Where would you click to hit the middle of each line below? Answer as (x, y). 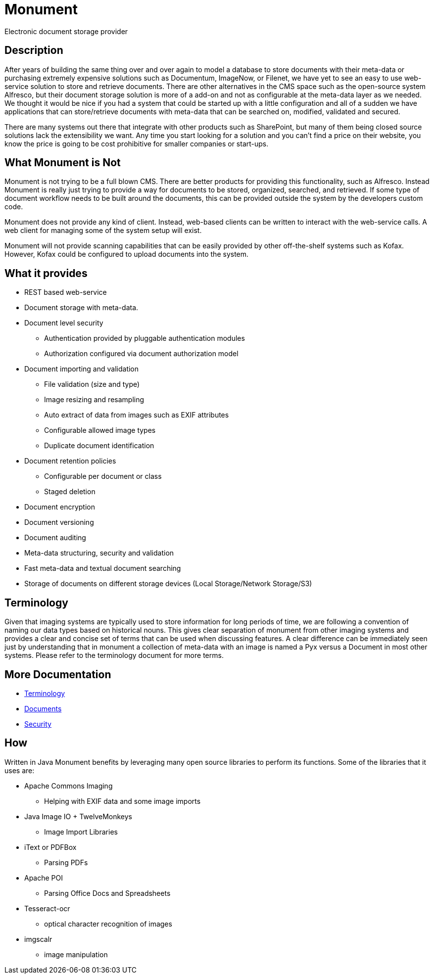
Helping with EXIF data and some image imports (122, 801)
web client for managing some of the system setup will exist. (103, 231)
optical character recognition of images (108, 924)
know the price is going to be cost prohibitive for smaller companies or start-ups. (137, 143)
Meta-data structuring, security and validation (99, 553)
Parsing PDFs (66, 862)
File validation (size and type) (92, 384)
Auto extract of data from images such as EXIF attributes (137, 415)
